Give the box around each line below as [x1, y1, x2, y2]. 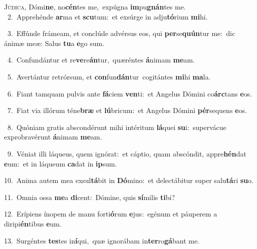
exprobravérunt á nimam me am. [4, 131, 102, 142]
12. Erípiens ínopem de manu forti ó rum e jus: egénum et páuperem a [4, 208, 217, 219]
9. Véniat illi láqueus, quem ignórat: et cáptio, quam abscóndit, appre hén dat [7, 148, 246, 158]
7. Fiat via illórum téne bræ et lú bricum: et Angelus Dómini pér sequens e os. [7, 105, 247, 115]
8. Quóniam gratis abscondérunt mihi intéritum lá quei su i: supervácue [7, 121, 226, 132]
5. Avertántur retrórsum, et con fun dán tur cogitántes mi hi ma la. [7, 71, 211, 81]
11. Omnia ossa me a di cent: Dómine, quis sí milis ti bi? [4, 191, 175, 202]
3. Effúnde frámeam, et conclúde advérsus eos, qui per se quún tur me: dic [7, 28, 235, 38]
